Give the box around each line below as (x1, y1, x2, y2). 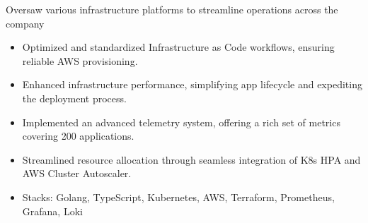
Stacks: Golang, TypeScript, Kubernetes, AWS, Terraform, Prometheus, (22, 189, 335, 204)
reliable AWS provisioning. (22, 53, 138, 68)
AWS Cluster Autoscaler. (22, 166, 132, 181)
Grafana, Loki (22, 203, 83, 218)
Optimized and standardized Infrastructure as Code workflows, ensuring (22, 40, 335, 54)
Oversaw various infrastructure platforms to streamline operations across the (6, 2, 338, 16)
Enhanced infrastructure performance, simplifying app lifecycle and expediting (22, 77, 362, 92)
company (6, 16, 45, 30)
